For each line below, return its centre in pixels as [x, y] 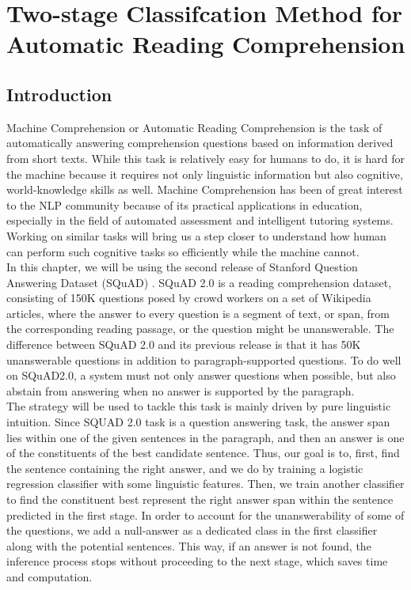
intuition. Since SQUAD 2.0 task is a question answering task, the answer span [198, 422]
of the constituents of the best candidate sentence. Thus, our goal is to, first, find [203, 453]
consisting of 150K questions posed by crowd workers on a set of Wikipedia [189, 298]
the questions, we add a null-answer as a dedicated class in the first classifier [192, 530]
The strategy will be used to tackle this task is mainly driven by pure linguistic [199, 406]
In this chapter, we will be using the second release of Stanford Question [182, 267]
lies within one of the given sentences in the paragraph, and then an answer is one [205, 437]
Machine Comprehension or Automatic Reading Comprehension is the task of [194, 127]
